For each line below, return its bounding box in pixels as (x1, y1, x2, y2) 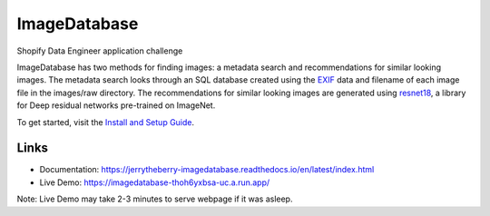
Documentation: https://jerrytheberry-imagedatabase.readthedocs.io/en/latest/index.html (39, 164, 375, 175)
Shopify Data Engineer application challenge (16, 45, 183, 56)
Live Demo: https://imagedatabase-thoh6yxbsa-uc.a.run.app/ (39, 177, 270, 188)
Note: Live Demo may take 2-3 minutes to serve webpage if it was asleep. (16, 193, 293, 204)
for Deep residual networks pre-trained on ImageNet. (16, 100, 216, 111)
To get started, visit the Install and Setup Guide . (16, 116, 195, 127)
